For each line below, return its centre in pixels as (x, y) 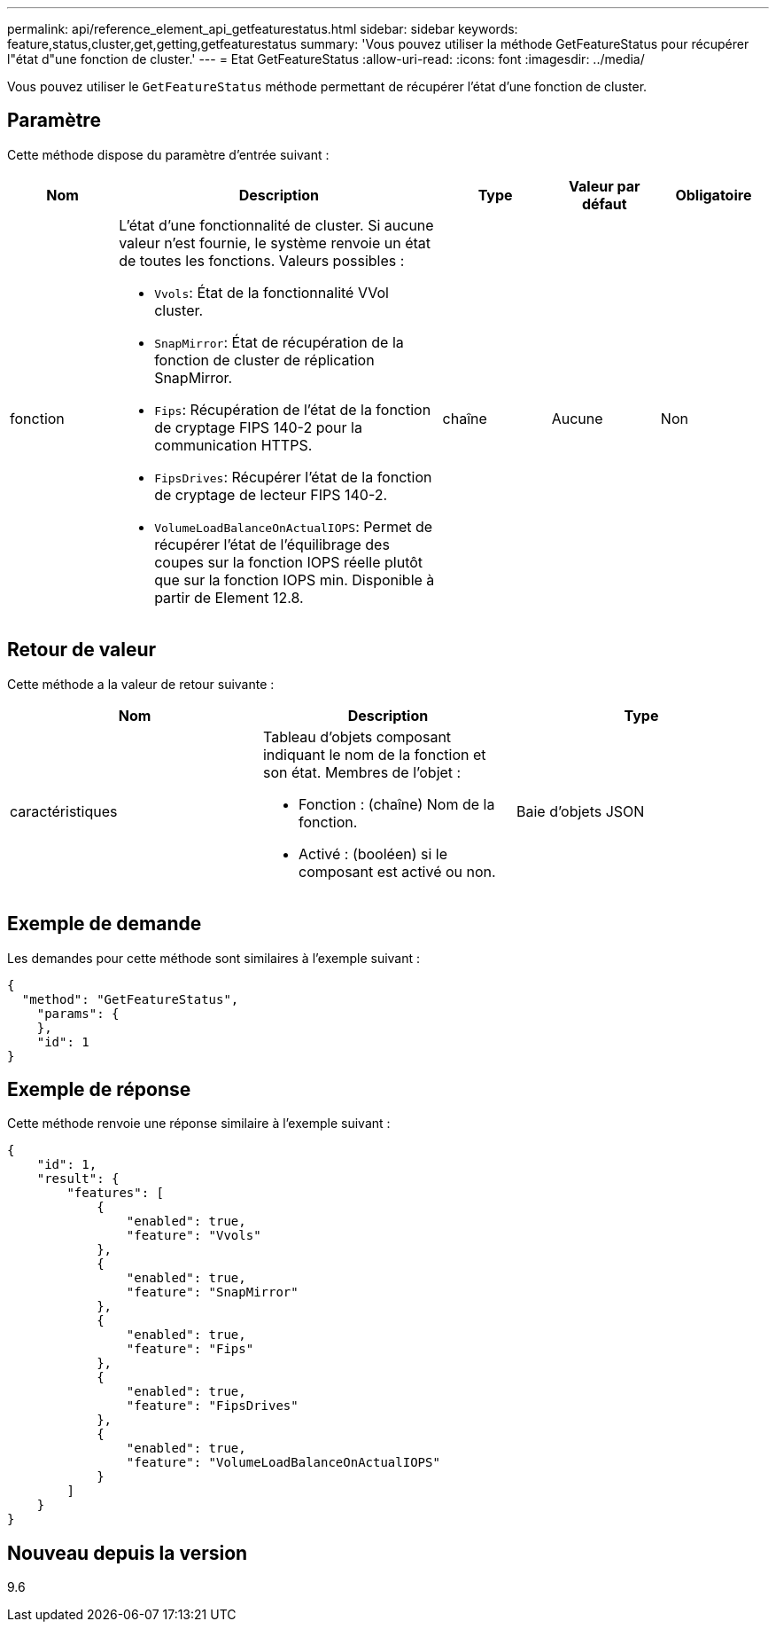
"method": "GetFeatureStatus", (130, 999)
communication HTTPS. (233, 445)
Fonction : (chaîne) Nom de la (396, 804)
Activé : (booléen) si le (373, 854)
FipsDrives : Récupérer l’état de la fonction (293, 477)
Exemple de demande (105, 924)
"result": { (78, 1179)
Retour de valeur (82, 650)
